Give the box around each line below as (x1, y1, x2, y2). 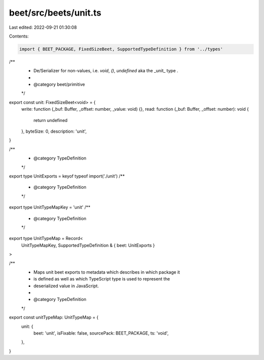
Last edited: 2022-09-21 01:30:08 (9, 24, 77, 30)
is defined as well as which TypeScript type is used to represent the (33, 276, 170, 282)
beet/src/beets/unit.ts (9, 7, 102, 18)
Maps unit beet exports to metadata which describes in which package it (33, 269, 180, 275)
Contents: (9, 33, 29, 39)
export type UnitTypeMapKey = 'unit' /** (9, 204, 90, 210)
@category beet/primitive (33, 81, 85, 87)
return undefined (33, 117, 68, 123)
